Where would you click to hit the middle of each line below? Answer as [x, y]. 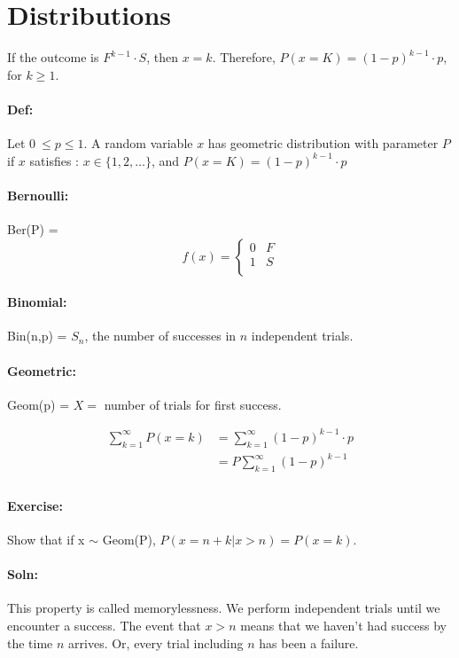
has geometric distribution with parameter [323, 143]
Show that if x [46, 539]
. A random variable [138, 143]
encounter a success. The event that [104, 625]
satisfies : [54, 160]
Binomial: [37, 302]
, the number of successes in [160, 336]
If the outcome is [53, 57]
